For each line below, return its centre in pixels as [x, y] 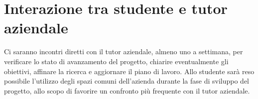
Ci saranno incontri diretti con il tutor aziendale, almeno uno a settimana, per [124, 51]
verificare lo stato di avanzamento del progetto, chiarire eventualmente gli [116, 61]
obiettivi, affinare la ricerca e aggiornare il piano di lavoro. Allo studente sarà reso [129, 71]
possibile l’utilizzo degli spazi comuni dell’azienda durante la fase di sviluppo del [127, 81]
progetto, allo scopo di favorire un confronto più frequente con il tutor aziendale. [127, 90]
